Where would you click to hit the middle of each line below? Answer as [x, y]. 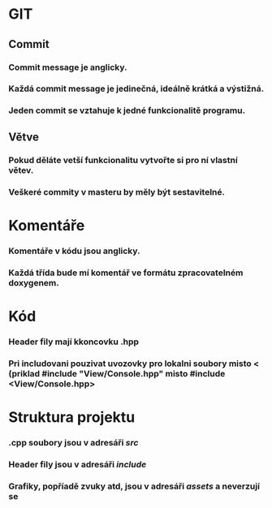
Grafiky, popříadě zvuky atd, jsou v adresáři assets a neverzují [134, 486]
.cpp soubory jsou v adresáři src [73, 442]
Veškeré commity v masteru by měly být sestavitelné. [117, 192]
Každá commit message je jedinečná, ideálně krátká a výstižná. [136, 88]
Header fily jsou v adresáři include [78, 464]
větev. [21, 170]
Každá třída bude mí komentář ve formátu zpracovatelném [126, 273]
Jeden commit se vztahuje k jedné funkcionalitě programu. [127, 110]
